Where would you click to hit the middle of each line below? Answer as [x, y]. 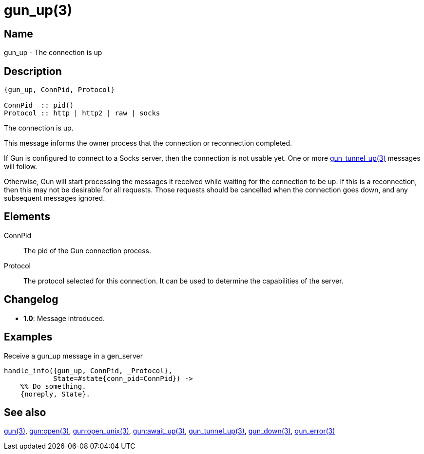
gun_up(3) [38, 10]
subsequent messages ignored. [55, 198]
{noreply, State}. [55, 394]
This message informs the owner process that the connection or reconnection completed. [148, 143]
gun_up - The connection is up [53, 53]
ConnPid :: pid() [39, 105]
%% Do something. [53, 386]
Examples [28, 337]
